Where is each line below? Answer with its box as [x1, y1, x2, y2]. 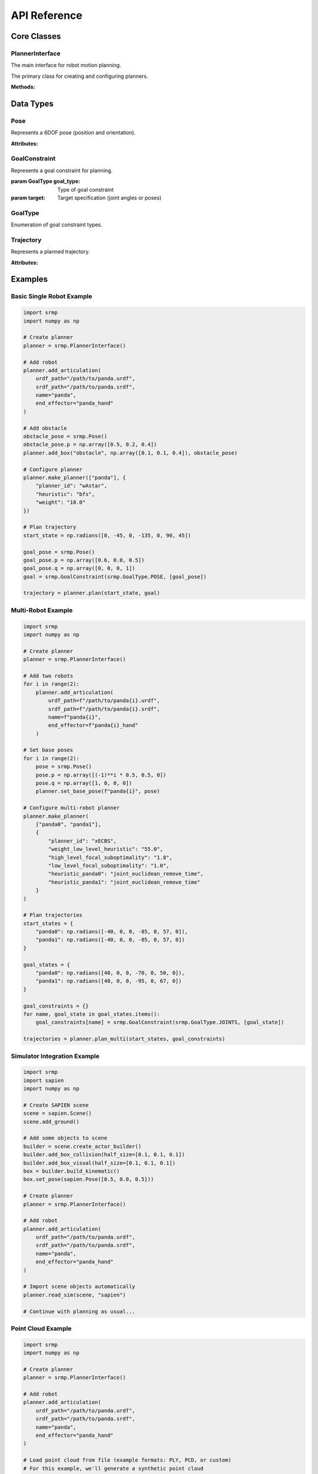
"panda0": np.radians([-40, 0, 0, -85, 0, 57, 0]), [35, 929, 188, 935]
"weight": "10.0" [35, 499, 86, 506]
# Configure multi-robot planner [23, 805, 120, 811]
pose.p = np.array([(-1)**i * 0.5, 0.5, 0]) [35, 771, 167, 778]
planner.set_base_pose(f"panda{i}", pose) [35, 788, 160, 795]
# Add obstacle [23, 425, 67, 432]
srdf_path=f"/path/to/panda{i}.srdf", [48, 705, 160, 712]
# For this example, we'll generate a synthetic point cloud [23, 1465, 204, 1472]
